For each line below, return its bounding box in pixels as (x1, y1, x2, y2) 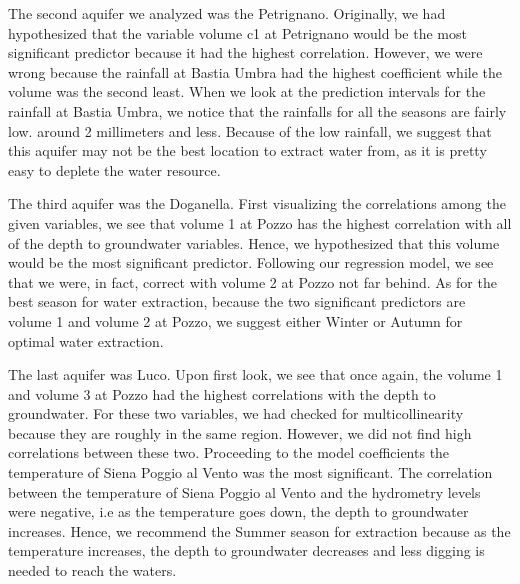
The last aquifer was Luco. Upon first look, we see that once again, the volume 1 (8, 364, 503, 385)
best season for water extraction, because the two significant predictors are (8, 291, 466, 312)
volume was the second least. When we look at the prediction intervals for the (8, 81, 486, 102)
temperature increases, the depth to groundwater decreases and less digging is (8, 540, 485, 561)
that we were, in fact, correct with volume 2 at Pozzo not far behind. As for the (8, 271, 497, 292)
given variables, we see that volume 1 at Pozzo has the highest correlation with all (8, 212, 512, 233)
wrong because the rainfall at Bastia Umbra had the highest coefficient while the (8, 61, 503, 82)
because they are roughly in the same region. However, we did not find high (8, 422, 472, 443)
